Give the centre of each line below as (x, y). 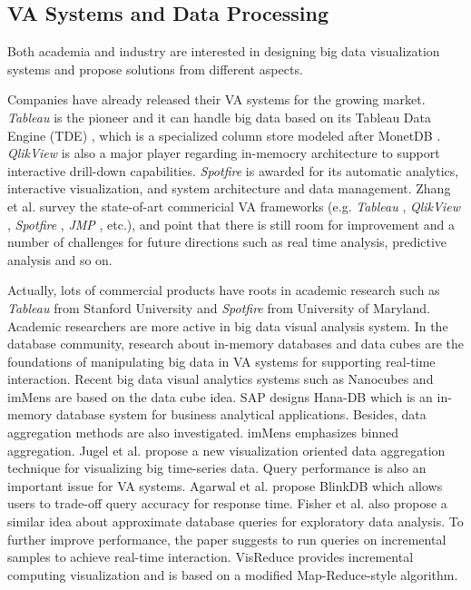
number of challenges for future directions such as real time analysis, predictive (227, 242)
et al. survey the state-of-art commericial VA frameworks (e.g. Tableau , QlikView (234, 206)
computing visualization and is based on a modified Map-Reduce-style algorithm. (233, 574)
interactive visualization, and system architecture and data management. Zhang (229, 188)
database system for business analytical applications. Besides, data (241, 414)
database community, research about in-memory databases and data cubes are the (235, 344)
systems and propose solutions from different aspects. (155, 69)
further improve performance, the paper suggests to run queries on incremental (227, 539)
